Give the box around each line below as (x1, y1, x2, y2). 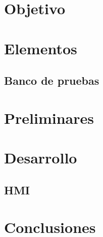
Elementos (4, 38, 77, 58)
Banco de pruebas (4, 73, 99, 88)
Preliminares (4, 107, 94, 128)
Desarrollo (4, 147, 77, 168)
